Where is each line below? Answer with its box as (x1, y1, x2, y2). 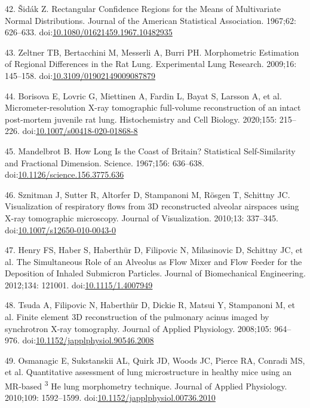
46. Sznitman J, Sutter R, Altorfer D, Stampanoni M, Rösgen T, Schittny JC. (5, 188, 290, 200)
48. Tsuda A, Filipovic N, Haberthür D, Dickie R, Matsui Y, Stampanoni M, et (5, 299, 295, 311)
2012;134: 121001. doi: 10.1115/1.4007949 (5, 278, 153, 291)
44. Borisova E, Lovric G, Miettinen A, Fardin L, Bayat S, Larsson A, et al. (5, 89, 282, 102)
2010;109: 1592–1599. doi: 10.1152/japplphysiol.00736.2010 (5, 391, 216, 404)
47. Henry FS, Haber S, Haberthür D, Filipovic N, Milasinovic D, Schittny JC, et (5, 243, 303, 256)
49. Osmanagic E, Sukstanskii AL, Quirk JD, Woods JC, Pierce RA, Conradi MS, (5, 354, 305, 366)
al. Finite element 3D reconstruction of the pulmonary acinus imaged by (5, 310, 269, 323)
